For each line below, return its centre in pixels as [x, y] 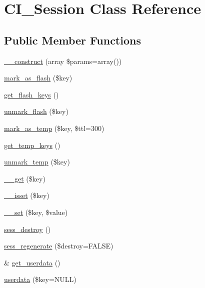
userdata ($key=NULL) [40, 279]
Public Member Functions [72, 40]
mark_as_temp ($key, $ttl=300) [54, 128]
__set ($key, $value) [36, 212]
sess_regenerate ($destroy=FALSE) [59, 246]
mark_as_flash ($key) [38, 78]
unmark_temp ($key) [37, 162]
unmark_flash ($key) [36, 111]
